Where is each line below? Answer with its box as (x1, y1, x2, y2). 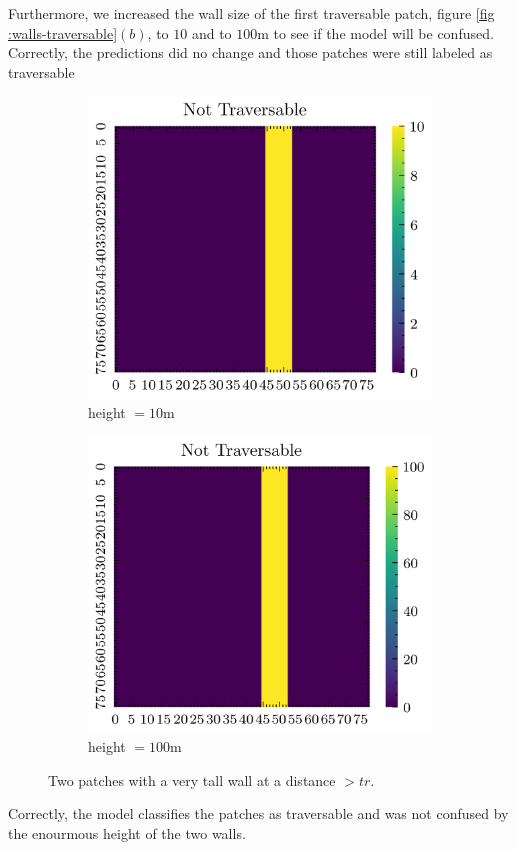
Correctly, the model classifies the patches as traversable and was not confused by (8, 803, 509, 824)
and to (191, 22, 232, 43)
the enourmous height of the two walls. (8, 822, 246, 843)
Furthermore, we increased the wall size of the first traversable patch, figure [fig (8, 3, 495, 23)
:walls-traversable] (8, 22, 118, 43)
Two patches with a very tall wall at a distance (48, 769, 336, 790)
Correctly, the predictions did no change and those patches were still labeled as (8, 42, 493, 63)
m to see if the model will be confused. (257, 22, 494, 43)
